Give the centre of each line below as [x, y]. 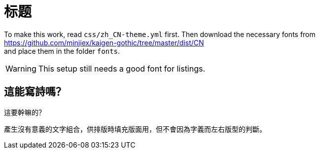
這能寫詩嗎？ [35, 92]
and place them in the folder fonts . [62, 51]
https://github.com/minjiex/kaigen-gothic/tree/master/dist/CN [104, 42]
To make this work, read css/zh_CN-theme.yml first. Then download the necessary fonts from [160, 34]
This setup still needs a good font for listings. [122, 68]
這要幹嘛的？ [25, 112]
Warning [21, 68]
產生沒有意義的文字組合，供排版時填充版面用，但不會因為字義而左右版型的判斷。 [135, 129]
